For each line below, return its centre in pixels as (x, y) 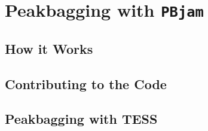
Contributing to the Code (86, 83)
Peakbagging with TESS (81, 119)
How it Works (49, 48)
